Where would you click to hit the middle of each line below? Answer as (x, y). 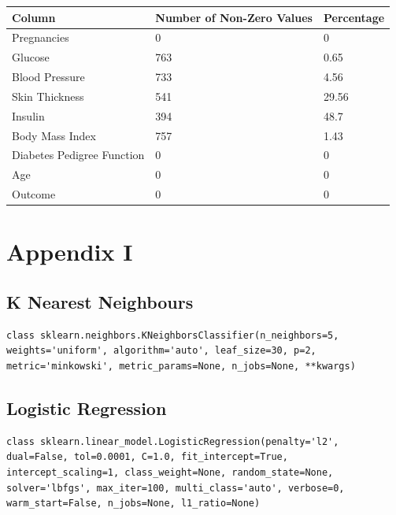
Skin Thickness (48, 96)
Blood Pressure (48, 77)
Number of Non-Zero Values (234, 17)
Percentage (354, 17)
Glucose (31, 57)
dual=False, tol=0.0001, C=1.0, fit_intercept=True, (147, 457)
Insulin (28, 115)
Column (34, 17)
